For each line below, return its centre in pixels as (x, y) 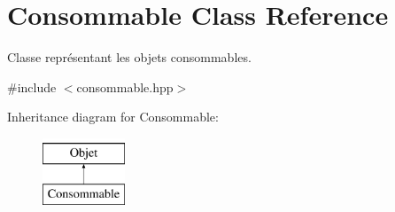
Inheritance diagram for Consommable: (113, 117)
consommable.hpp (125, 86)
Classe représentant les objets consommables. (129, 57)
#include (32, 86)
